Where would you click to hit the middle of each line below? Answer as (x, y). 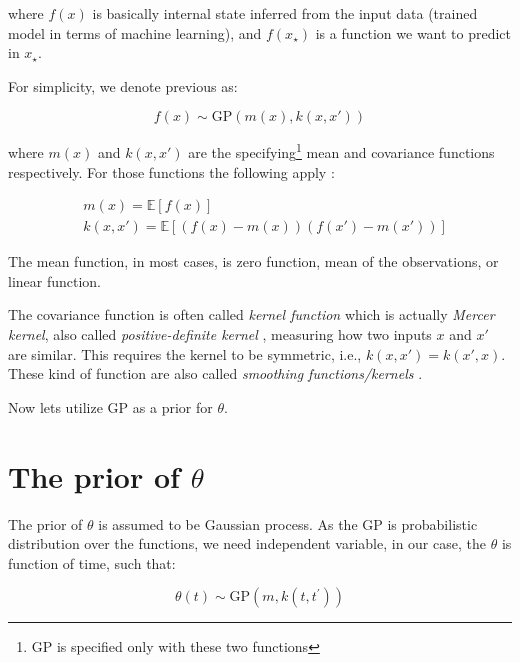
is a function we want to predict (413, 32)
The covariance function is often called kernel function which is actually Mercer (251, 314)
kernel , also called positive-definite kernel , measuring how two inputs (220, 334)
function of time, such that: (92, 562)
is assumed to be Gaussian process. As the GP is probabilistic (288, 523)
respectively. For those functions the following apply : (171, 171)
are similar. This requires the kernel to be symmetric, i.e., (185, 353)
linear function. (55, 280)
